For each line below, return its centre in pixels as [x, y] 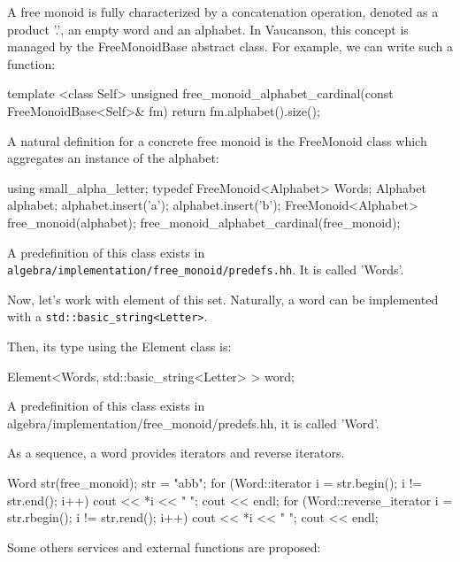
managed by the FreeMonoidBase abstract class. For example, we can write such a [230, 46]
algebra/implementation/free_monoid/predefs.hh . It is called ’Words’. [206, 269]
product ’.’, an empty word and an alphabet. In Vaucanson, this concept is [208, 29]
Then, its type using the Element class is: [119, 346]
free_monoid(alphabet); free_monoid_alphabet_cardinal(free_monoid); [204, 222]
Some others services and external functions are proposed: [164, 547]
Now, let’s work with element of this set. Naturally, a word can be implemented [223, 299]
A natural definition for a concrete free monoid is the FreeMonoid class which [217, 140]
